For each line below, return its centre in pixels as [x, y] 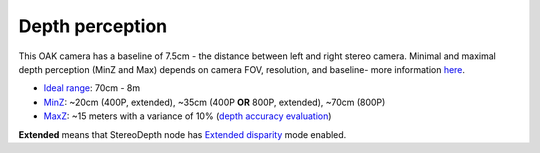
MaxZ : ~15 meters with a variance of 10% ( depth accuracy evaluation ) [187, 116]
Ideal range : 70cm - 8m [91, 88]
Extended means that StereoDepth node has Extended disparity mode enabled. [182, 134]
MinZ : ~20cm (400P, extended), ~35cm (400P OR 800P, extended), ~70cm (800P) [214, 102]
